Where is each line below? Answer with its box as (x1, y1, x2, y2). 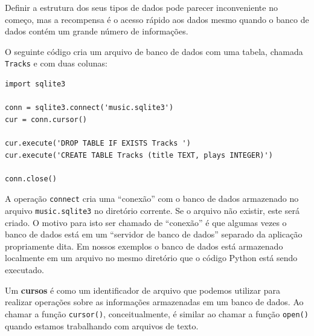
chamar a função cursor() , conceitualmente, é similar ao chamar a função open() (5, 307, 309, 320)
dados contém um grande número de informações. (5, 25, 188, 37)
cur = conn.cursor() (5, 115, 88, 124)
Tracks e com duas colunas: (5, 57, 107, 69)
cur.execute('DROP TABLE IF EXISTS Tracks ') (5, 139, 191, 147)
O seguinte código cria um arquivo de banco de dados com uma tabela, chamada (5, 45, 303, 57)
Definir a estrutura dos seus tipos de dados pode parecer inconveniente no (5, 1, 278, 13)
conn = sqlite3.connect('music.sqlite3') (5, 103, 174, 112)
